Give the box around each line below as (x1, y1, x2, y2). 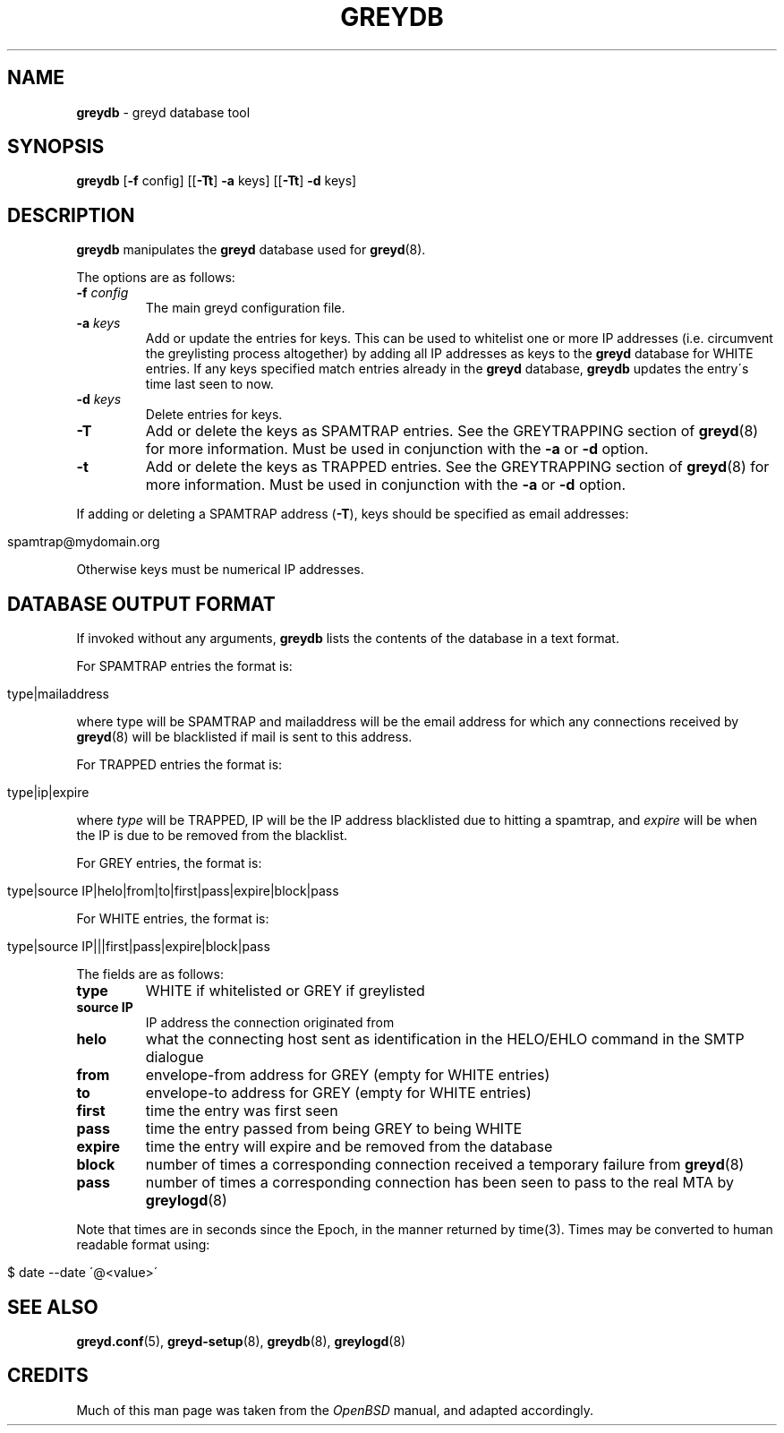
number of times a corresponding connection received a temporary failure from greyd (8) (145, 1155, 745, 1174)
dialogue (145, 1048, 204, 1067)
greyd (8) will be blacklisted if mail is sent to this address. (76, 729, 413, 745)
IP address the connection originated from (145, 1015, 395, 1031)
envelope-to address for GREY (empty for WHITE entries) (145, 1084, 532, 1103)
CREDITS (7, 1364, 89, 1387)
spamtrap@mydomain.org (7, 534, 160, 550)
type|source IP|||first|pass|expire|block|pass (7, 939, 270, 955)
